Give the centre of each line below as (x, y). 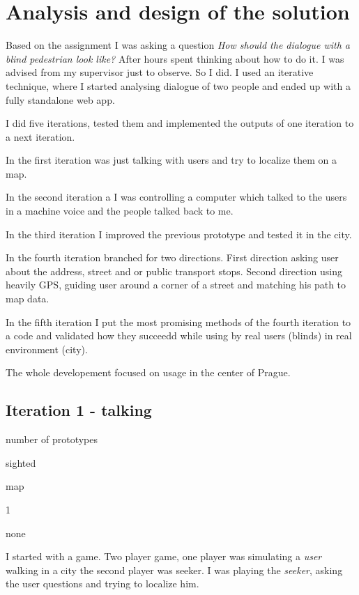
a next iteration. (40, 136)
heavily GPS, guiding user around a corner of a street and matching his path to (176, 285)
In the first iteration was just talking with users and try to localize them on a (171, 160)
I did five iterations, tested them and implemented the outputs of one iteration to (180, 123)
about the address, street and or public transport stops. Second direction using (174, 271)
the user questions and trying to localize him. (102, 584)
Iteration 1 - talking (79, 410)
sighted (21, 462)
